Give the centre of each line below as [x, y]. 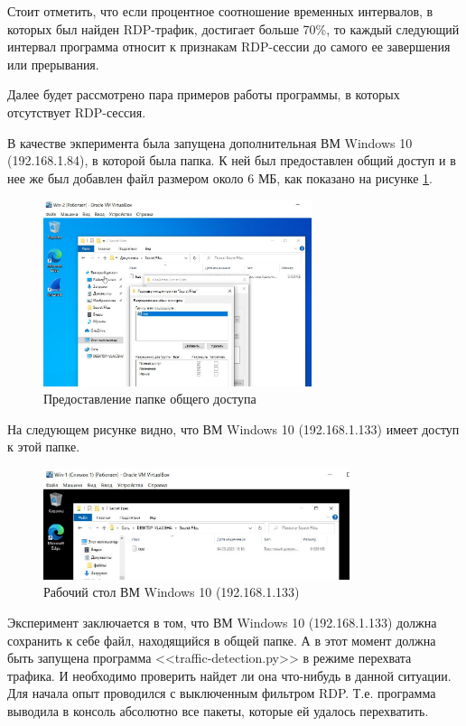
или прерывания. [53, 64]
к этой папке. [44, 447]
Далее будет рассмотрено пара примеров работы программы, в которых [204, 94]
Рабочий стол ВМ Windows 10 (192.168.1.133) [172, 592]
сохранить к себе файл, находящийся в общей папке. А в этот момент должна [222, 640]
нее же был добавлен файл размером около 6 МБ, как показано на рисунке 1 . [220, 177]
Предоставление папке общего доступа [150, 399]
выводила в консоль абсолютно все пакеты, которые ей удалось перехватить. [218, 710]
